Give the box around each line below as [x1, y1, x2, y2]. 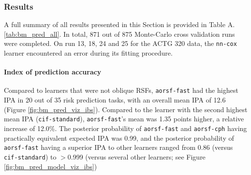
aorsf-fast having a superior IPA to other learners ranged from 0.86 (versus [4, 142, 233, 152]
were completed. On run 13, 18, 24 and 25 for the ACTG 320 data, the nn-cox [4, 38, 237, 48]
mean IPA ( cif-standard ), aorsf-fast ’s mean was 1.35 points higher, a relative [4, 114, 244, 124]
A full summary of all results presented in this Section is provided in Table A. [4, 19, 235, 29]
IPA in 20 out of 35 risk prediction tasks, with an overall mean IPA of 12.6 [4, 95, 226, 105]
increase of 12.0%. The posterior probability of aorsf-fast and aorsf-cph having [4, 123, 247, 133]
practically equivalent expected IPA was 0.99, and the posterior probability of [4, 132, 234, 143]
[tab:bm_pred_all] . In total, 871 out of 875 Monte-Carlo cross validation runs [4, 29, 235, 39]
